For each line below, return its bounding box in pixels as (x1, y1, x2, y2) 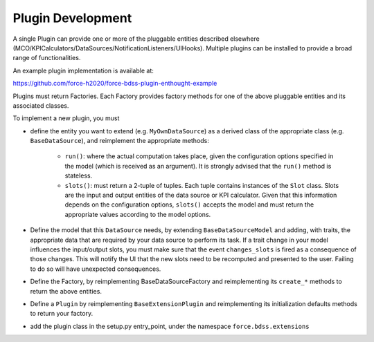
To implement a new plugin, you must (12, 114, 120, 122)
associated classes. (12, 101, 69, 110)
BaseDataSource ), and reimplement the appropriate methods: (30, 137, 209, 145)
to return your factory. (30, 310, 93, 318)
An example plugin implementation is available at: (12, 66, 154, 75)
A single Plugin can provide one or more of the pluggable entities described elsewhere (12, 35, 260, 43)
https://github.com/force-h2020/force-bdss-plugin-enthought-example (12, 79, 217, 88)
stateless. (64, 171, 93, 180)
